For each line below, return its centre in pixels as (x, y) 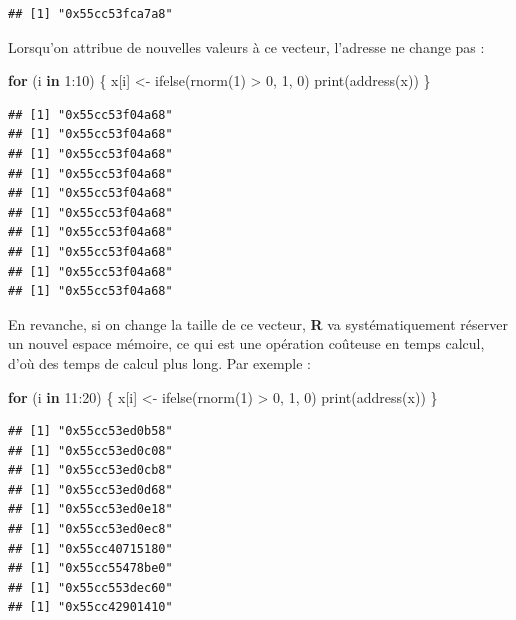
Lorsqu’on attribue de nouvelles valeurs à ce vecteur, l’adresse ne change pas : (246, 46)
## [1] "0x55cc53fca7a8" (90, 14)
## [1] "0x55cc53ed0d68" (90, 489)
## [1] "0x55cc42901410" (90, 607)
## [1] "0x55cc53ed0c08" (90, 450)
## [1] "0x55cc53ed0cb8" (90, 470)
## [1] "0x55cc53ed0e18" (90, 509)
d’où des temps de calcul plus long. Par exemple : (160, 362)
